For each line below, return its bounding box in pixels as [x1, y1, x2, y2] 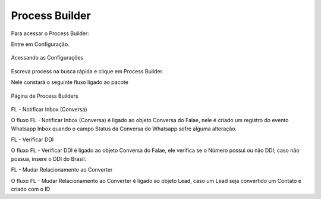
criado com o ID [11, 185, 51, 193]
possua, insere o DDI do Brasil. [11, 155, 86, 162]
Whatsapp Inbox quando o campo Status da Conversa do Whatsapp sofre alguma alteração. [11, 125, 237, 132]
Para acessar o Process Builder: [11, 30, 89, 37]
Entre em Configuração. [11, 41, 70, 48]
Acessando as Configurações [11, 54, 84, 61]
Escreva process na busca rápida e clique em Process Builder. [11, 67, 163, 74]
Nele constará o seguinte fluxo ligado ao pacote [11, 79, 129, 86]
